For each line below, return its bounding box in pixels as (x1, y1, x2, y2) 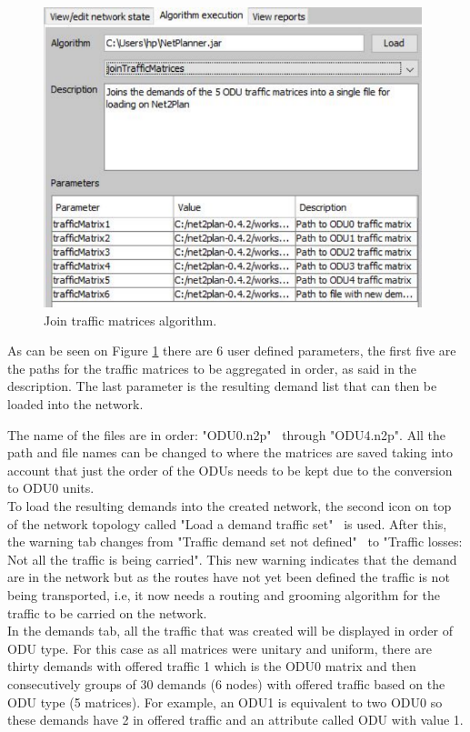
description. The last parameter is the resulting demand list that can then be (7, 376, 437, 396)
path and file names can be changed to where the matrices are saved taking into (7, 443, 453, 462)
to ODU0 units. (7, 478, 95, 497)
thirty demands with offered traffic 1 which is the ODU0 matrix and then (7, 657, 416, 676)
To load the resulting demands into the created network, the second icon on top (7, 496, 452, 516)
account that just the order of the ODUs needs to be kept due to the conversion (7, 460, 453, 479)
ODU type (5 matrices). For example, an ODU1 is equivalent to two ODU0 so (7, 692, 443, 711)
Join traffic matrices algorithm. (44, 310, 217, 329)
